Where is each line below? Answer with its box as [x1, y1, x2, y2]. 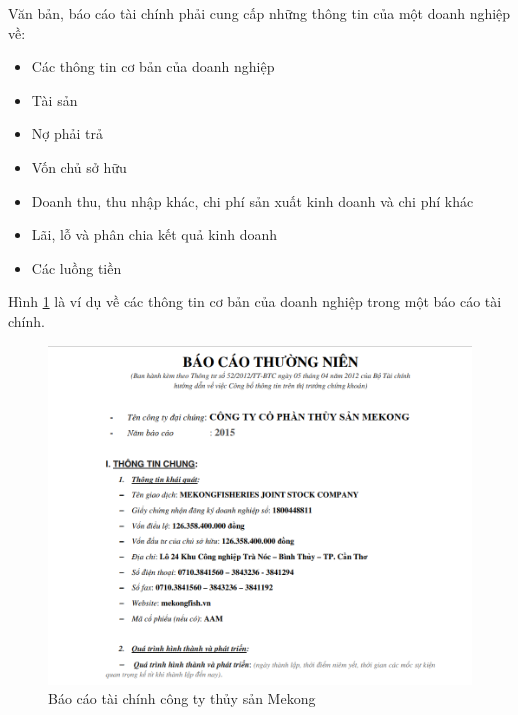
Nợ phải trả [31, 123, 104, 144]
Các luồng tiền [31, 257, 122, 278]
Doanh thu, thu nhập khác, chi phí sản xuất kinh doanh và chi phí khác [31, 190, 474, 211]
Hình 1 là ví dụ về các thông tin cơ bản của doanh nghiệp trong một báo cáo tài [8, 291, 502, 312]
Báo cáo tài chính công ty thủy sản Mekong [48, 688, 316, 709]
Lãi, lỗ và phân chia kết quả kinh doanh [31, 224, 278, 245]
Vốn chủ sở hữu [31, 156, 127, 177]
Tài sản [31, 89, 78, 110]
